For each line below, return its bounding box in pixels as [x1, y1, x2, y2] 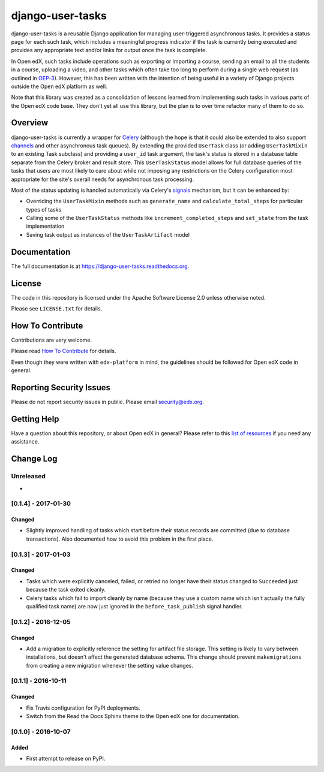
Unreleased [11, 472, 46, 481]
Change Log [11, 454, 58, 464]
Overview [11, 117, 49, 128]
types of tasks [26, 206, 62, 213]
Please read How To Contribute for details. [11, 348, 116, 355]
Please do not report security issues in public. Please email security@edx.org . [11, 399, 204, 406]
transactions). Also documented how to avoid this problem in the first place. [26, 535, 214, 542]
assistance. [11, 438, 40, 445]
